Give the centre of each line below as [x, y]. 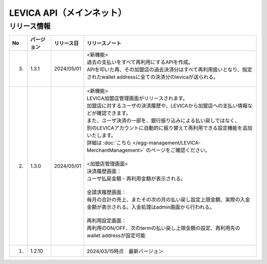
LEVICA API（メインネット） [68, 13]
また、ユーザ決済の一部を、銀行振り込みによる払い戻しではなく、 [163, 121]
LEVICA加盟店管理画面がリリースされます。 [137, 98]
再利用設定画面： [107, 221]
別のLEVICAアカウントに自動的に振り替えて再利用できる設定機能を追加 [170, 128]
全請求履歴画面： [107, 192]
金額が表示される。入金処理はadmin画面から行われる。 [151, 207]
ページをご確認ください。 [180, 150]
